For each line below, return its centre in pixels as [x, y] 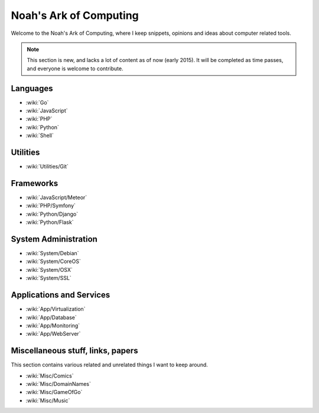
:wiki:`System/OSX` [49, 269]
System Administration [54, 239]
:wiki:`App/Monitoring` [53, 326]
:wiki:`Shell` [40, 135]
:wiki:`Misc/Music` [48, 400]
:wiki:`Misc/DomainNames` [58, 384]
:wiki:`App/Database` [51, 317]
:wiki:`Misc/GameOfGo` [54, 392]
